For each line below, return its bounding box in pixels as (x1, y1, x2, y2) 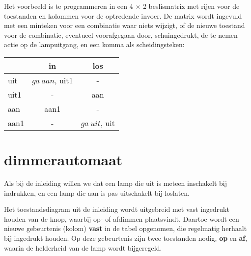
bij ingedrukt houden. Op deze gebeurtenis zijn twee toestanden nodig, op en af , (4, 233, 248, 243)
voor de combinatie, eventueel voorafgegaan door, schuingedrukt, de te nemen (4, 29, 238, 40)
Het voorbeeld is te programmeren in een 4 (4, 1, 133, 11)
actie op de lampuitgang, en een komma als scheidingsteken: (4, 39, 185, 50)
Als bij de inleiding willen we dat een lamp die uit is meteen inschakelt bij (4, 178, 227, 188)
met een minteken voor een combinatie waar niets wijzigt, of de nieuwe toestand (4, 20, 245, 30)
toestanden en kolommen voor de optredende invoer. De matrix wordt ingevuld (4, 10, 242, 21)
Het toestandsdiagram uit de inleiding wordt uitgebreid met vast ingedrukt (4, 204, 229, 214)
